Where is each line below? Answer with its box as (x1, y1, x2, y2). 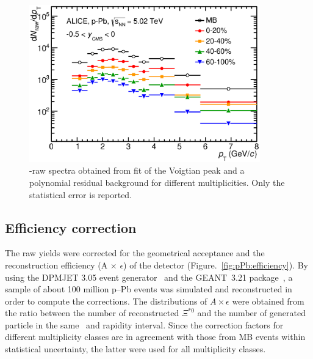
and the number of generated (197, 306, 306, 319)
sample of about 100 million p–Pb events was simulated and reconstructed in (5, 283, 292, 295)
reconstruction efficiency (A (5, 258, 108, 271)
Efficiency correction (5, 218, 137, 237)
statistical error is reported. (29, 188, 132, 201)
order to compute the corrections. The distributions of (5, 294, 207, 307)
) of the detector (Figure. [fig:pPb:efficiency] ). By (123, 258, 308, 271)
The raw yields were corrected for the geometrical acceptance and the (5, 246, 265, 259)
